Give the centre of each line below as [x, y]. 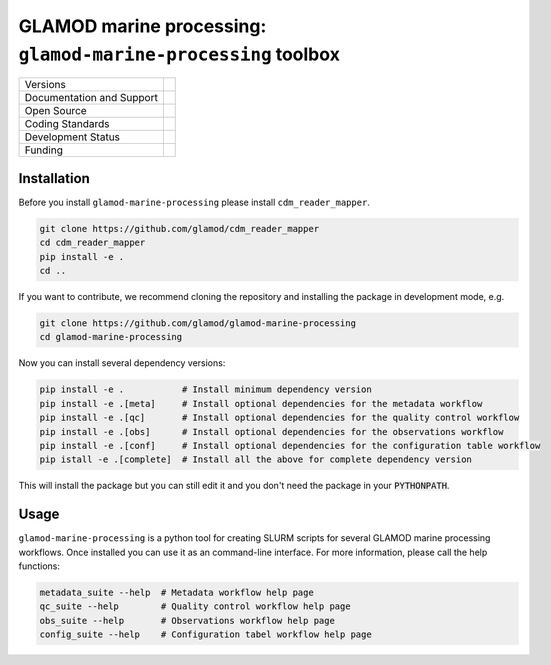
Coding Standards [67, 124]
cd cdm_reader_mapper [92, 243]
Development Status [72, 137]
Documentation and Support [91, 98]
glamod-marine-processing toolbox [179, 54]
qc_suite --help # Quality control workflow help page [195, 606]
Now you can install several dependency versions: [122, 363]
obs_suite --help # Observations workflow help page [187, 620]
